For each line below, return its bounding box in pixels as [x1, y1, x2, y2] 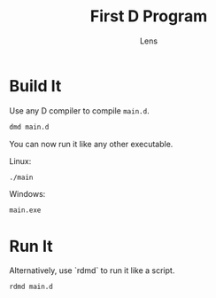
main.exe [9, 206, 42, 215]
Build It [9, 75, 62, 96]
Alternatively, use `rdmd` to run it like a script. [9, 265, 175, 276]
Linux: [9, 155, 32, 166]
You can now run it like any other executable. [9, 138, 174, 149]
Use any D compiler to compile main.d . [9, 105, 150, 116]
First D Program [89, 6, 208, 27]
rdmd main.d [9, 282, 53, 292]
